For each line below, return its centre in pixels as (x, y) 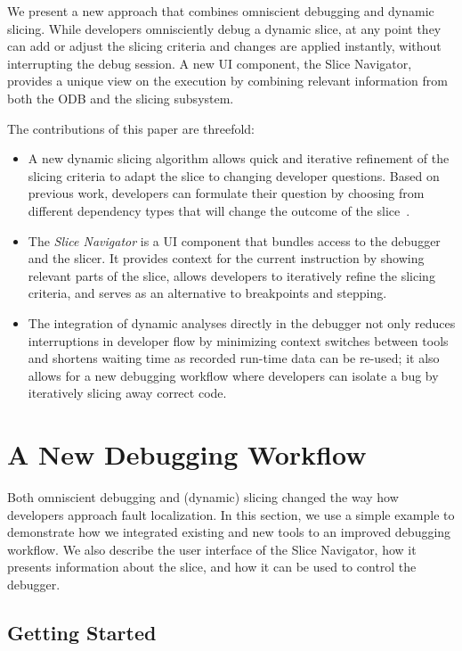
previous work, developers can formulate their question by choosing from (226, 193)
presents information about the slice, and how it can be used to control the (212, 567)
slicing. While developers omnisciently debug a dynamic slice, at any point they (224, 28)
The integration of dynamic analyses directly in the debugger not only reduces (242, 322)
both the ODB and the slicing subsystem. (121, 98)
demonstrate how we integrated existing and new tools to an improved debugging (229, 532)
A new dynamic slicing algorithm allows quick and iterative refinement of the (239, 158)
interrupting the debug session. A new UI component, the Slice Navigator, (210, 63)
